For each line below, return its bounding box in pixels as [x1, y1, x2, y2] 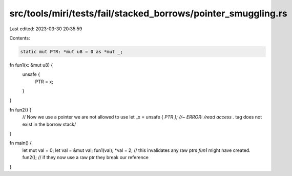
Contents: [9, 35, 30, 41]
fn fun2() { [9, 107, 32, 113]
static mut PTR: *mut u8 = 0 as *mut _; [20, 49, 123, 54]
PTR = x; [35, 79, 53, 85]
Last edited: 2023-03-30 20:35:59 [9, 26, 82, 32]
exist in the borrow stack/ [22, 121, 76, 127]
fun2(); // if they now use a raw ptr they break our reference [22, 154, 149, 161]
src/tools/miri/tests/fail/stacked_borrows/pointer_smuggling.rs [9, 8, 288, 19]
